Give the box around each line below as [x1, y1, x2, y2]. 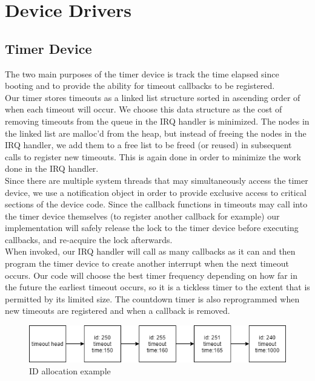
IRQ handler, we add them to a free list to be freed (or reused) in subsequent [5, 138, 292, 151]
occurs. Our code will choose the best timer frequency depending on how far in [5, 269, 298, 281]
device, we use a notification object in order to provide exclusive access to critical [5, 186, 307, 198]
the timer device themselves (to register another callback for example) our [5, 209, 280, 222]
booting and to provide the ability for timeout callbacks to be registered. [5, 79, 275, 92]
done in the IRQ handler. [5, 162, 99, 175]
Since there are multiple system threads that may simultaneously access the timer [5, 174, 308, 186]
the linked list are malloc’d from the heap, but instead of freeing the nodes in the [5, 126, 307, 139]
